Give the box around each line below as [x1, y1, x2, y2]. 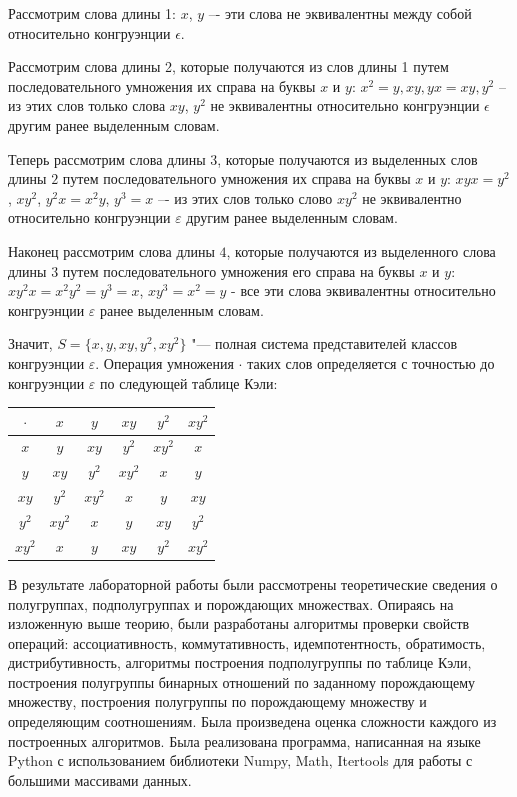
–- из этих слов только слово [157, 187, 333, 208]
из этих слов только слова [8, 95, 166, 116]
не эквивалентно [362, 187, 462, 208]
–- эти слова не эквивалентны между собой [208, 3, 472, 23]
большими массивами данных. [8, 769, 192, 790]
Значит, [8, 333, 53, 354]
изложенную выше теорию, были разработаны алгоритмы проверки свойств [8, 613, 470, 634]
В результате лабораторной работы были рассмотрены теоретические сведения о [8, 573, 498, 594]
